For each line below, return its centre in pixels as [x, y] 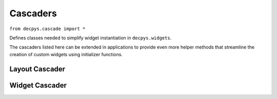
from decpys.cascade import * [47, 29]
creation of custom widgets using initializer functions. [66, 54]
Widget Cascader [38, 85]
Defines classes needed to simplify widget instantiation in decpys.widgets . [91, 38]
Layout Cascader [37, 69]
